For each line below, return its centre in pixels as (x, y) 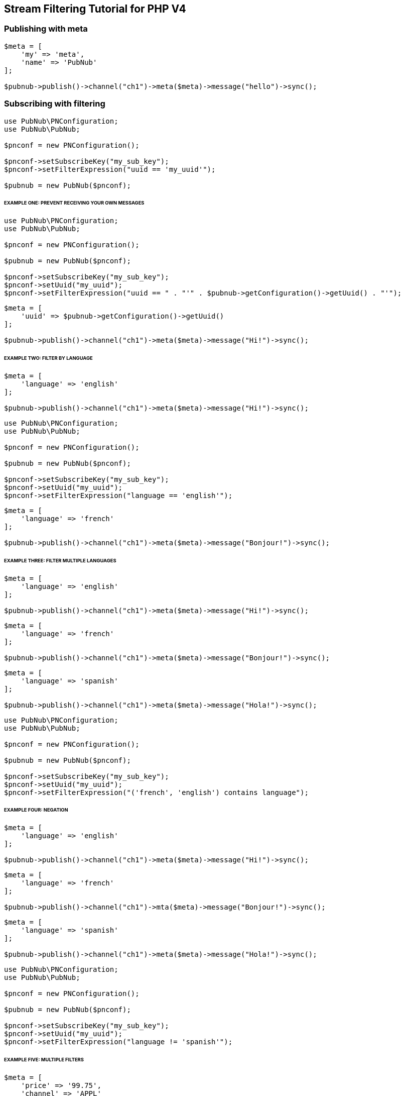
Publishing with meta (46, 29)
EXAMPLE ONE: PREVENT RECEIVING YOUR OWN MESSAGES (74, 203)
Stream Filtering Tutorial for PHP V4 (95, 9)
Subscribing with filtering (55, 104)
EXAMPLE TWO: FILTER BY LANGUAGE (48, 358)
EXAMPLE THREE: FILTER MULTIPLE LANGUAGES (60, 560)
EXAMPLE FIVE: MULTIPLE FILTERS (44, 1060)
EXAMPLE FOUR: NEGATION (36, 810)
